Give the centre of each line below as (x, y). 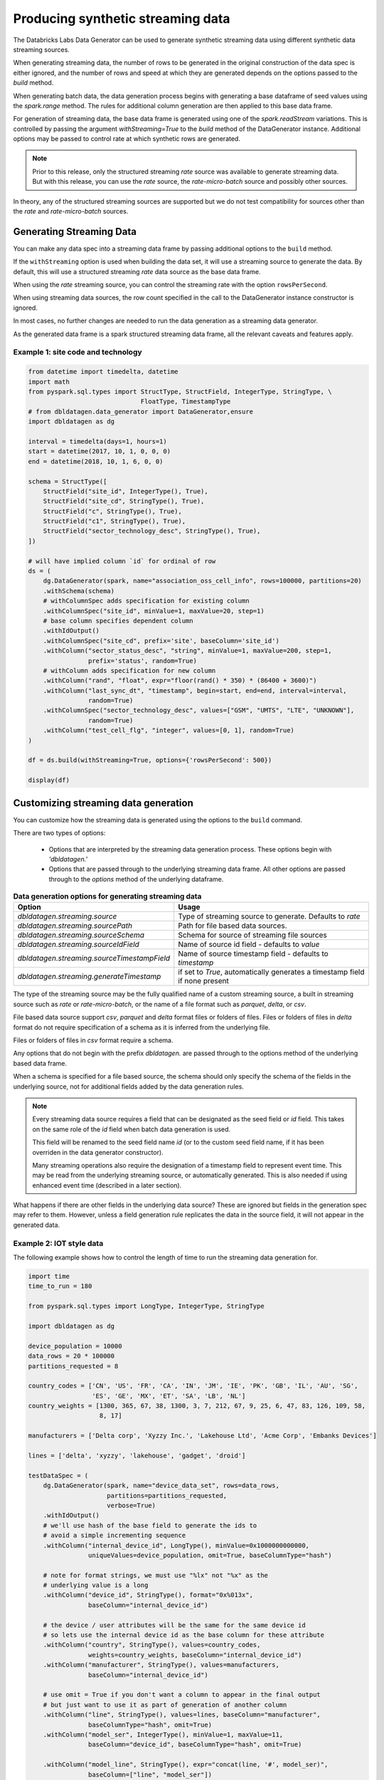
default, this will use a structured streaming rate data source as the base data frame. (137, 271)
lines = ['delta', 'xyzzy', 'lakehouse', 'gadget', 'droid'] (137, 1456)
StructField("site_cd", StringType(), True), (124, 501)
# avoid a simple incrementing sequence (114, 1535)
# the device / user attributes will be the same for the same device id (174, 1625)
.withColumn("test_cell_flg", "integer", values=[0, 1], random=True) (169, 731)
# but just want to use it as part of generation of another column (165, 1705)
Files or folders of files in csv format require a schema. (93, 1040)
